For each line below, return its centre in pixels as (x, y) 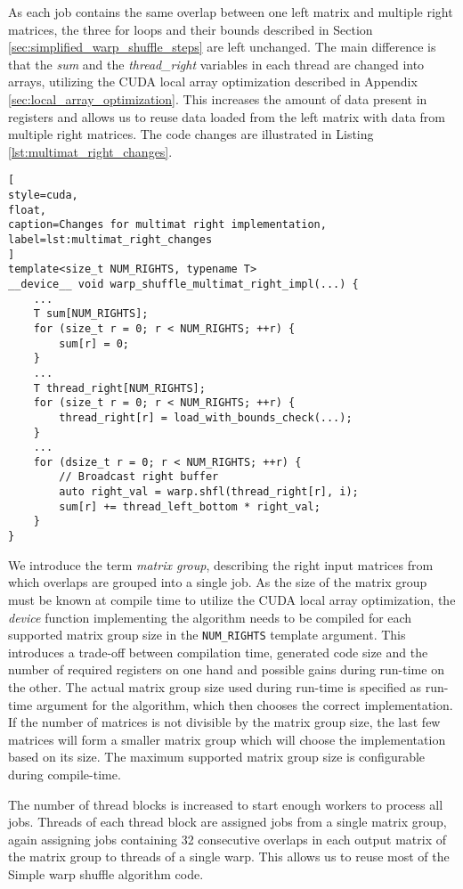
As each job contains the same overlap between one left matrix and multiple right (231, 12)
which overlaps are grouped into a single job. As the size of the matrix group (218, 582)
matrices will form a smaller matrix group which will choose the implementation (227, 739)
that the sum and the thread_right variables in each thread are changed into (216, 64)
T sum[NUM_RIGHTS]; (91, 314)
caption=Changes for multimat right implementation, (167, 225)
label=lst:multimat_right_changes (110, 239)
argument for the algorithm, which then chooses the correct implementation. (244, 704)
